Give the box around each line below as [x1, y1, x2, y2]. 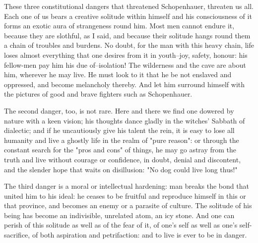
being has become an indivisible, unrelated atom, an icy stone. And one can [4, 210, 235, 220]
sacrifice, [4, 230, 30, 240]
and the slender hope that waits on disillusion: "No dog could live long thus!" [4, 164, 238, 174]
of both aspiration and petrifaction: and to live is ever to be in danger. [32, 230, 247, 240]
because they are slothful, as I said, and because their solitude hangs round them [4, 30, 251, 40]
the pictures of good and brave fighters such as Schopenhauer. [4, 89, 193, 99]
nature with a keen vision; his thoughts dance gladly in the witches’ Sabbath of [4, 115, 245, 125]
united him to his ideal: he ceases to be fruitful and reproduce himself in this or [4, 190, 246, 201]
